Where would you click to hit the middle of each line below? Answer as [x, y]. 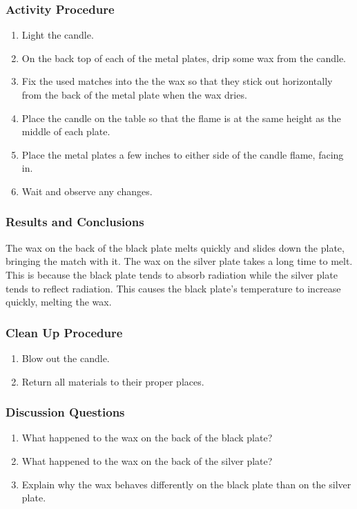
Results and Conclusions [75, 222]
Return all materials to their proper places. [113, 381]
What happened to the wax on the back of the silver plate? [147, 460]
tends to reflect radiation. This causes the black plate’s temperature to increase [173, 288]
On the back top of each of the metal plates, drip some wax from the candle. [184, 58]
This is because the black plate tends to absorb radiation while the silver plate [172, 274]
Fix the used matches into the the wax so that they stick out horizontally [177, 81]
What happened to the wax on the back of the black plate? [147, 438]
